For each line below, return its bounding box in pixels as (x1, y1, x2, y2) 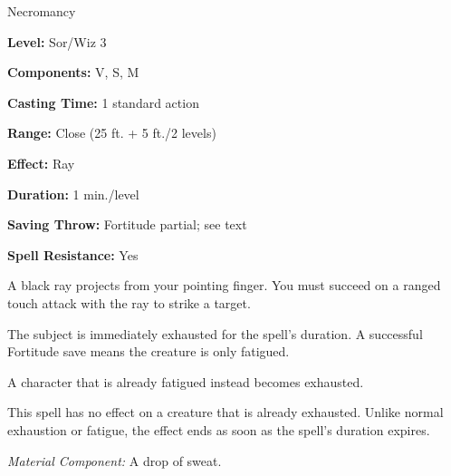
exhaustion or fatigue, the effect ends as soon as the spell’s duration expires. (7, 420, 430, 439)
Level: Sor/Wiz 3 (7, 32, 107, 51)
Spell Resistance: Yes (7, 245, 139, 264)
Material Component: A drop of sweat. (7, 451, 222, 470)
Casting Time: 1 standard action (7, 92, 199, 112)
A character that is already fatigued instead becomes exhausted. (7, 372, 364, 391)
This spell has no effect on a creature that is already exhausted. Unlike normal (7, 403, 444, 422)
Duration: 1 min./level (7, 184, 139, 203)
